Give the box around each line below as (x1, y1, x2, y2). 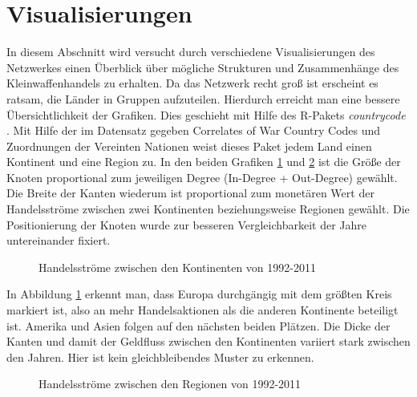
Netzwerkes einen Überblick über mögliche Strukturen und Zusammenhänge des (6, 59, 399, 75)
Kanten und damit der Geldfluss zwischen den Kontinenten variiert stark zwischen (6, 333, 411, 350)
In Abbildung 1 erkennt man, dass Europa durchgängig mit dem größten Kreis (6, 286, 392, 302)
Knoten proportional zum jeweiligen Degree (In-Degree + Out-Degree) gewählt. (6, 168, 398, 185)
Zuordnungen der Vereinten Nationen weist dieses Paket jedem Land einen (6, 137, 372, 154)
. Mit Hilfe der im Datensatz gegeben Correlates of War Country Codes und (6, 122, 381, 139)
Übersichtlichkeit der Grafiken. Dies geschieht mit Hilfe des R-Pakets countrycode (6, 106, 406, 123)
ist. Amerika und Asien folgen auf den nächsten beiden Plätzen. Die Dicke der (6, 317, 391, 334)
